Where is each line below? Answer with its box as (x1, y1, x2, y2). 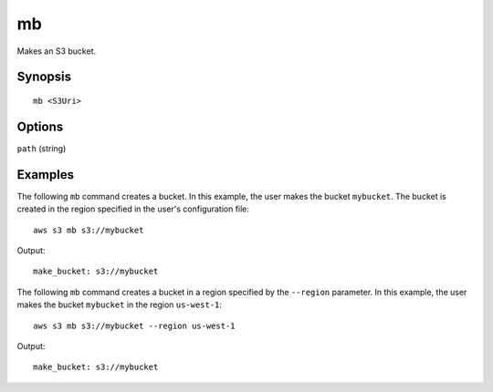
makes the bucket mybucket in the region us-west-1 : (16, 299, 223, 310)
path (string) (16, 142, 67, 154)
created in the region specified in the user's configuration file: (16, 203, 250, 214)
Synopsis (16, 69, 72, 85)
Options (16, 119, 64, 134)
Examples (16, 167, 75, 182)
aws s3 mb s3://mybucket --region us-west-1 (33, 320, 236, 331)
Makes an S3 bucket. (16, 46, 96, 57)
